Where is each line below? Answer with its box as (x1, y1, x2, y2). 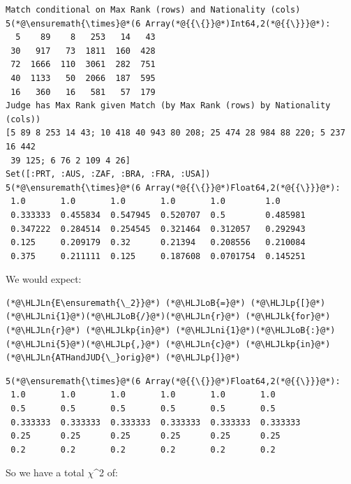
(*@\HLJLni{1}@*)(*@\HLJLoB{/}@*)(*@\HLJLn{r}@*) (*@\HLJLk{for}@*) (6, 311, 331, 322)
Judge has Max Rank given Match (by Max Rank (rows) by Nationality (6, 101, 331, 111)
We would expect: (6, 272, 82, 286)
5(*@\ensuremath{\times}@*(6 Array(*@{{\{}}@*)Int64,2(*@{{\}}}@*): (6, 18, 331, 29)
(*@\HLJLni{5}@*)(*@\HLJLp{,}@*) (6, 339, 160, 349)
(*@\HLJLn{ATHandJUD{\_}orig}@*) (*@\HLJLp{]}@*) (6, 353, 241, 363)
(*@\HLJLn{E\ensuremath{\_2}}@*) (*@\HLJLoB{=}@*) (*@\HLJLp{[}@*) (6, 298, 326, 308)
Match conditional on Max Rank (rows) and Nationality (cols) (6, 5, 301, 15)
